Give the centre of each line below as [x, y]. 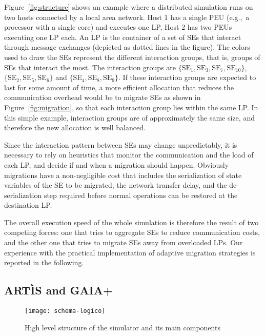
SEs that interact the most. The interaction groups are [90, 67]
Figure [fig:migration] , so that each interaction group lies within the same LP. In [131, 107]
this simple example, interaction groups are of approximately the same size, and [129, 117]
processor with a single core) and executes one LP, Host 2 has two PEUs [118, 27]
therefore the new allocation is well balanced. [75, 127]
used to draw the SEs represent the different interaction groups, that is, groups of [132, 57]
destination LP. [28, 205]
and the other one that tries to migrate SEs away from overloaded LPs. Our [124, 242]
